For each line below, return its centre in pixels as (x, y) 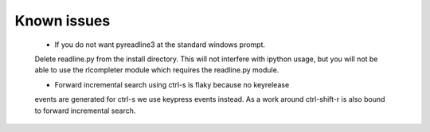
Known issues (63, 21)
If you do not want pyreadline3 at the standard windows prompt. (160, 45)
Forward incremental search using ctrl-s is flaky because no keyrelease (172, 84)
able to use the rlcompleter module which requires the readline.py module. (157, 70)
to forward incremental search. (85, 111)
